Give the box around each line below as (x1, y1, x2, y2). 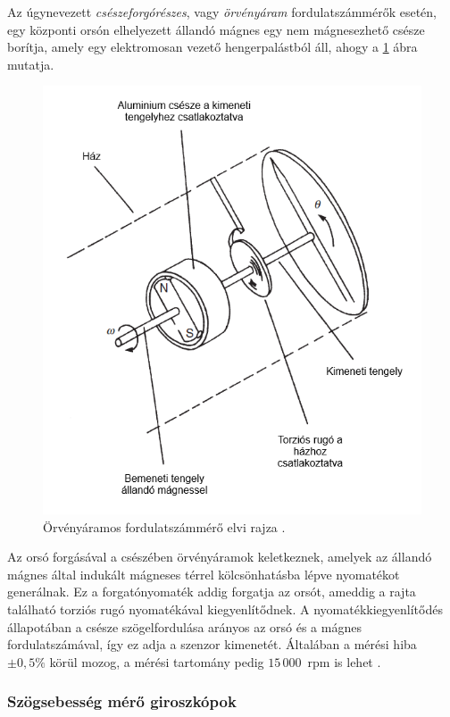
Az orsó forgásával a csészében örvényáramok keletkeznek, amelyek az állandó (7, 547, 432, 566)
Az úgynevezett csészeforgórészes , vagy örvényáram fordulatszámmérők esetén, (7, 3, 437, 21)
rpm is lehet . (307, 652, 381, 671)
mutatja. (7, 54, 54, 73)
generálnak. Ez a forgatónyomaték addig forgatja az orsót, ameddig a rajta (7, 582, 416, 601)
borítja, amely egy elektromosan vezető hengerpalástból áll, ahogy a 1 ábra (7, 38, 418, 56)
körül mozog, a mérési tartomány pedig (49, 652, 264, 671)
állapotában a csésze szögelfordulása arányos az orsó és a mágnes (7, 617, 362, 636)
